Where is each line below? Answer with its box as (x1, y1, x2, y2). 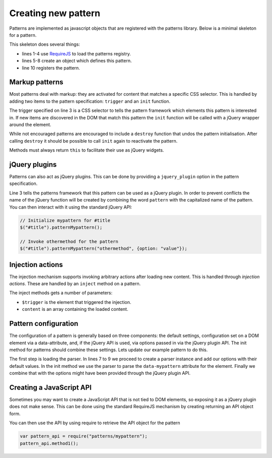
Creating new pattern (9, 8, 101, 19)
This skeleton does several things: (9, 41, 81, 47)
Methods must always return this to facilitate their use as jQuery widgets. (9, 147, 164, 153)
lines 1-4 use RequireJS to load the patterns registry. (22, 50, 131, 56)
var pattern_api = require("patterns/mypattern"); (20, 433, 148, 439)
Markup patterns (9, 78, 63, 87)
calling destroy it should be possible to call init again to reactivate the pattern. (9, 138, 178, 144)
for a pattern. (9, 32, 37, 38)
